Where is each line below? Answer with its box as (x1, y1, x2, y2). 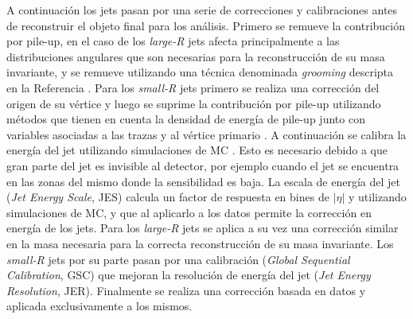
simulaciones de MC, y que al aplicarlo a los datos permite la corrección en (6, 204, 372, 220)
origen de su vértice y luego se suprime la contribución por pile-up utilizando (6, 95, 381, 111)
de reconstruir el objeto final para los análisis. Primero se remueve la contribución (6, 17, 406, 33)
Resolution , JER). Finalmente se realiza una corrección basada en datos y (6, 282, 366, 298)
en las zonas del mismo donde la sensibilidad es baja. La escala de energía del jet (6, 173, 400, 189)
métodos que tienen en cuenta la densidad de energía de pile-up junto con (6, 111, 365, 127)
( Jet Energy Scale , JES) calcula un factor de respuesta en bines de (6, 189, 329, 205)
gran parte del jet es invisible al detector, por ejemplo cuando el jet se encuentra (6, 157, 399, 173)
